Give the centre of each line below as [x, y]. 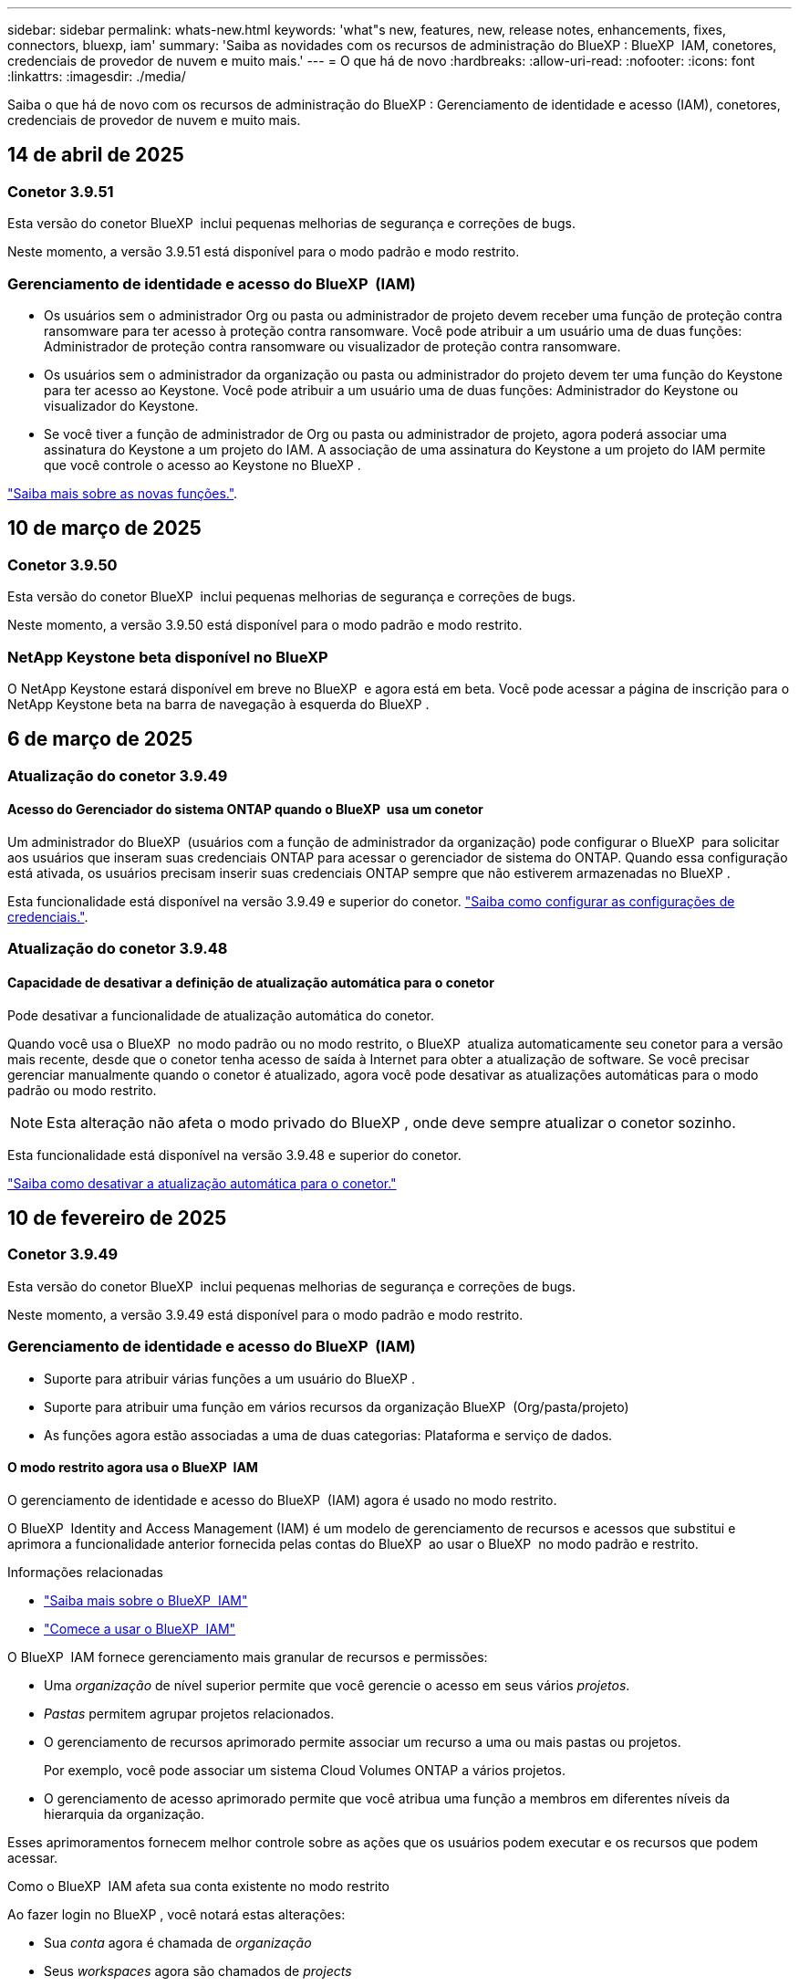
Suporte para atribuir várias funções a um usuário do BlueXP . [230, 1378]
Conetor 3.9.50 [62, 564]
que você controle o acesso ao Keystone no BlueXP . [202, 465]
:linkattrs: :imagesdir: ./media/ [97, 76]
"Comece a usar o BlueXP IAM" [140, 1628]
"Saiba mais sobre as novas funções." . [123, 493]
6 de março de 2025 [100, 739]
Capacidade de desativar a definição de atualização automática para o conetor [251, 982]
